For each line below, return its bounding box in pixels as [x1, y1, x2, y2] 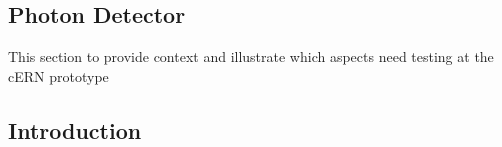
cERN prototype [8, 65, 109, 86]
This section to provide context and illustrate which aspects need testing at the [8, 46, 494, 67]
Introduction [8, 114, 142, 145]
